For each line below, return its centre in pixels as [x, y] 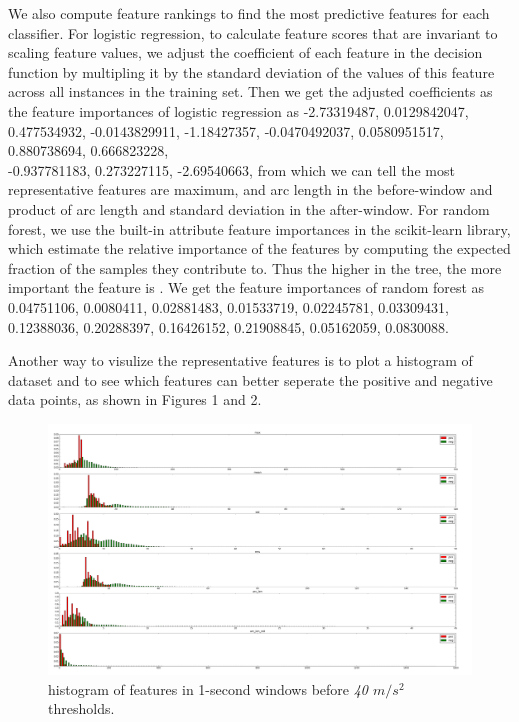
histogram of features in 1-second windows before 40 [208, 688]
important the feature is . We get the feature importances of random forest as [246, 287]
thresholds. [81, 708]
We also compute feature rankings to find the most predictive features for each [249, 13]
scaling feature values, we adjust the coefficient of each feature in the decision [245, 52]
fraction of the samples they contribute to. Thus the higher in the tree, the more [255, 267]
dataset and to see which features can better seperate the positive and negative [250, 379]
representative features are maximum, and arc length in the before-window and [250, 189]
